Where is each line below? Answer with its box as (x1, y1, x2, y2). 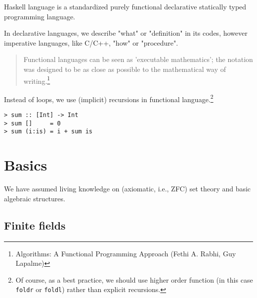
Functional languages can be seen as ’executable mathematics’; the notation (23, 54, 253, 64)
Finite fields (4, 217, 66, 233)
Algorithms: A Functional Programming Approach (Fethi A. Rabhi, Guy (15, 248, 236, 258)
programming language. (4, 11, 75, 21)
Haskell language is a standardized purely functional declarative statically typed (4, 1, 247, 11)
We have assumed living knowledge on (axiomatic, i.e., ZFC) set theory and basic (4, 183, 251, 194)
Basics (4, 155, 47, 175)
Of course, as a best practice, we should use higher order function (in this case (15, 274, 253, 285)
